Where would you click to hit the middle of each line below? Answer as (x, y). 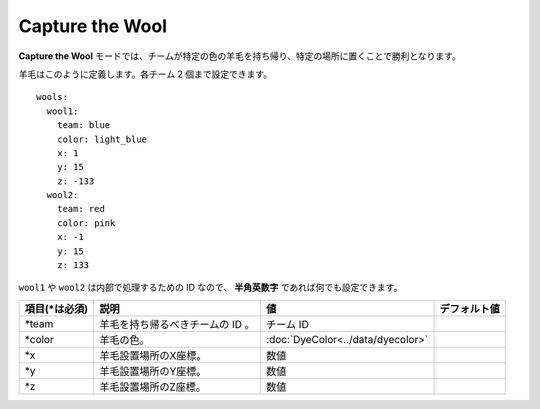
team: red (80, 209)
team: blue (83, 125)
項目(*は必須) (56, 308)
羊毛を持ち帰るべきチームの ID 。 (177, 324)
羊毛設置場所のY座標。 (153, 371)
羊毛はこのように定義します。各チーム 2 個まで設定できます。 (145, 74)
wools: (52, 97)
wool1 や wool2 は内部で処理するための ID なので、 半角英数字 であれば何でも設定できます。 (210, 287)
